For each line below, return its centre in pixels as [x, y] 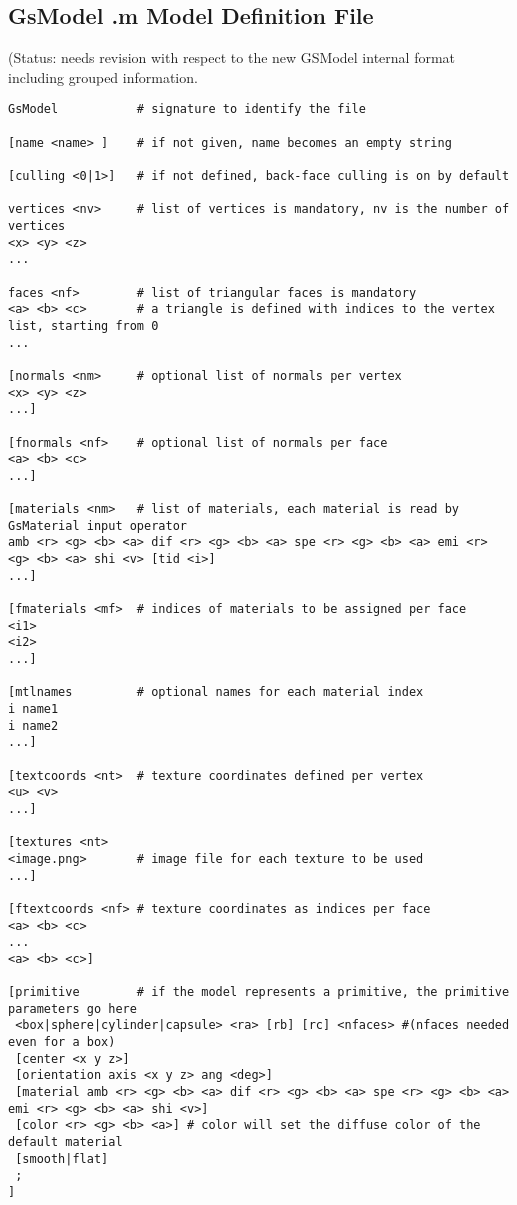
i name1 [33, 709]
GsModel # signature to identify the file [187, 109]
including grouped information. [103, 76]
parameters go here [72, 1008]
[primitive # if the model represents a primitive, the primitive [259, 992]
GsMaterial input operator [97, 525]
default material [65, 1142]
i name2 [33, 725]
